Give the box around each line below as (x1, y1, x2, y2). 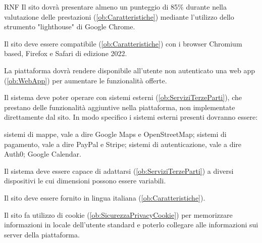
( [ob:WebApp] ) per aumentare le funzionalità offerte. (4, 75, 167, 85)
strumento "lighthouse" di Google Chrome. (4, 21, 135, 32)
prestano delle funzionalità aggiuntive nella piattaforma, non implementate (4, 102, 235, 112)
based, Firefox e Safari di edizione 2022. (4, 48, 127, 59)
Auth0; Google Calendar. (4, 149, 81, 159)
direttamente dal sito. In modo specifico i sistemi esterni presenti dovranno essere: (4, 112, 258, 122)
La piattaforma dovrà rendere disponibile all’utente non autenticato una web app (4, 65, 255, 75)
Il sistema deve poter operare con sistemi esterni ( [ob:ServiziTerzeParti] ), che (4, 92, 242, 103)
